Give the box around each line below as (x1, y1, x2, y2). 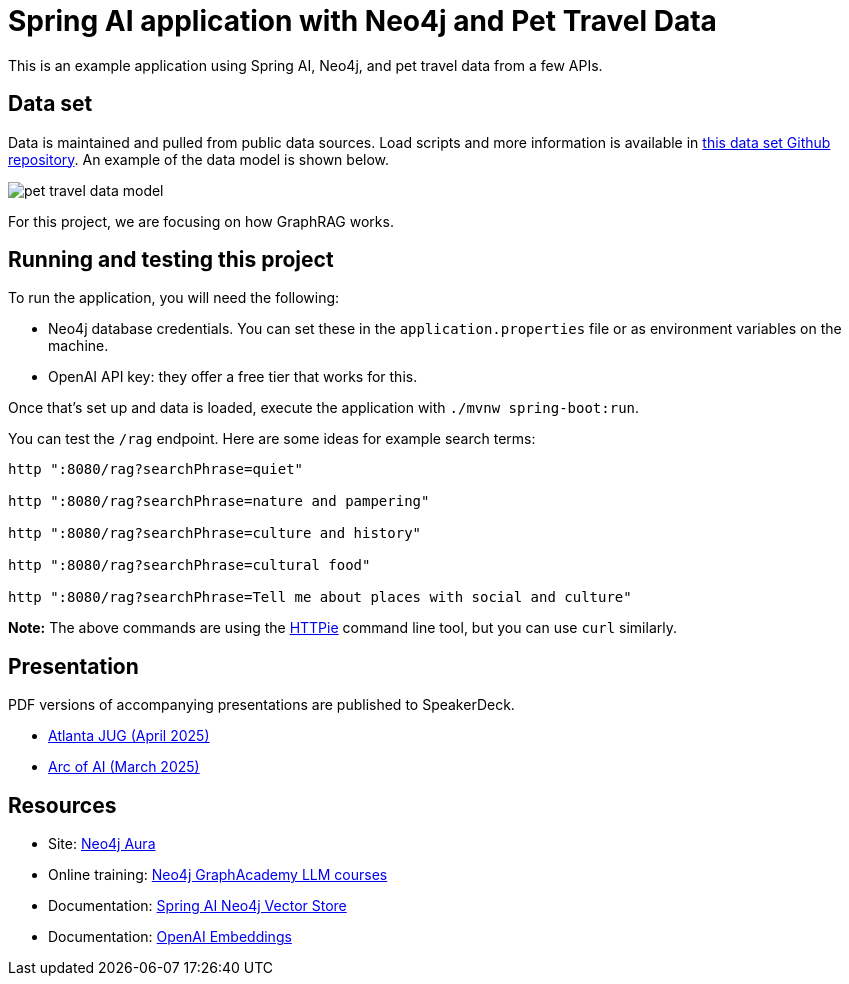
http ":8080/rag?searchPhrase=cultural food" (8, 557, 371, 574)
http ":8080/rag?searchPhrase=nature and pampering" (8, 493, 430, 510)
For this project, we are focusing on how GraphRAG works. (8, 212, 394, 230)
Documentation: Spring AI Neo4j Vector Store (48, 897, 347, 915)
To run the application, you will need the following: (8, 289, 340, 307)
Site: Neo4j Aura (48, 835, 156, 853)
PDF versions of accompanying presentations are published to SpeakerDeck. (8, 696, 515, 714)
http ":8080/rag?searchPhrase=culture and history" (8, 525, 422, 542)
